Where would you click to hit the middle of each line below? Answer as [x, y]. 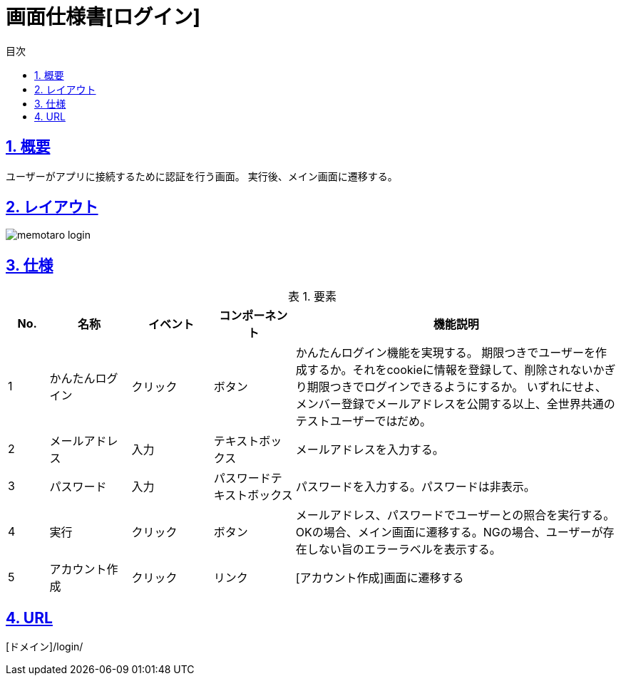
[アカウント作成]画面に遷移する [380, 578]
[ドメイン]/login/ [45, 647]
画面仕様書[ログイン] [103, 17]
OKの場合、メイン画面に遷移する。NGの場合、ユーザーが [449, 532]
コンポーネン [253, 316]
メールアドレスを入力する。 [370, 450]
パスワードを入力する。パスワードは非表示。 [415, 487]
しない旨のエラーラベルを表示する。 [404, 550]
